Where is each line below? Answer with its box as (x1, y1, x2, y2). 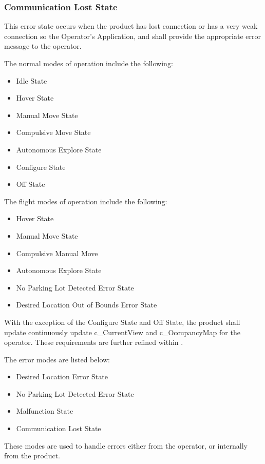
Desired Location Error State (16, 371, 108, 382)
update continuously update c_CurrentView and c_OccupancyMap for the (4, 326, 240, 337)
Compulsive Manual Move (16, 247, 98, 258)
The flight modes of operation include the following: (4, 196, 167, 206)
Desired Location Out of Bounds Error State (16, 299, 157, 310)
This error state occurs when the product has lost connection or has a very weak (4, 21, 258, 31)
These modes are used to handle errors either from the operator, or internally (4, 440, 248, 451)
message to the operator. (4, 41, 82, 51)
